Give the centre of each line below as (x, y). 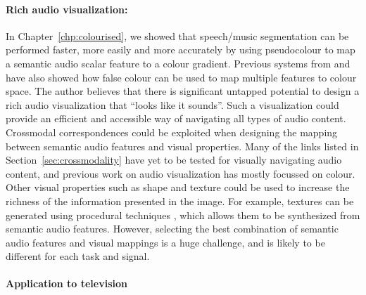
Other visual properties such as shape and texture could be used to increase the (178, 187)
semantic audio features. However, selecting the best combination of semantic (172, 229)
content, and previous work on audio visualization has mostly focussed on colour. (181, 173)
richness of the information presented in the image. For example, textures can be (180, 201)
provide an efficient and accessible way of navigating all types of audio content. (176, 118)
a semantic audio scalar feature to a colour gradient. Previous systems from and (178, 63)
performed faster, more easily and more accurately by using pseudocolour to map (181, 50)
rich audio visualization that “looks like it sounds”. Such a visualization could (172, 104)
